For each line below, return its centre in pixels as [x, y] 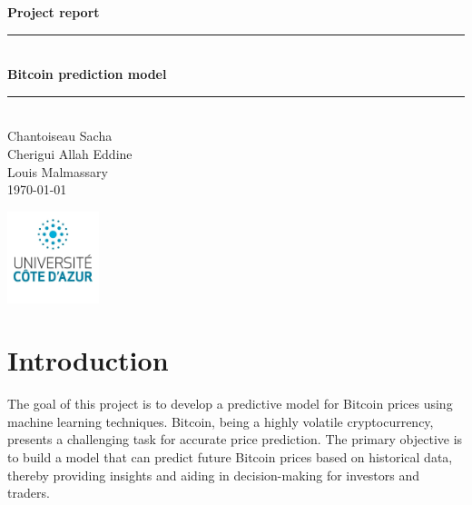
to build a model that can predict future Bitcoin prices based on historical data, [230, 457]
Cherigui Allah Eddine [70, 153]
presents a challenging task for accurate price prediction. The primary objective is [235, 439]
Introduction [88, 360]
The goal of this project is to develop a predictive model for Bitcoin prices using [230, 404]
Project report [54, 12]
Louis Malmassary [58, 171]
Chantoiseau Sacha [60, 136]
